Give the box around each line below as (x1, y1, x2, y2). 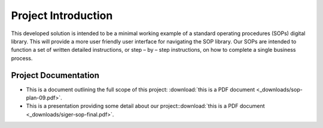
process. (11, 54, 33, 62)
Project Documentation (11, 70, 100, 80)
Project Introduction (11, 9, 113, 22)
